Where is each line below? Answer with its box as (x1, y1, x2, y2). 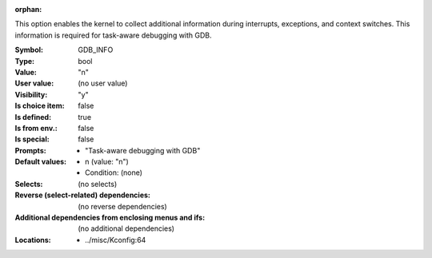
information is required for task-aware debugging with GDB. (14, 30, 212, 40)
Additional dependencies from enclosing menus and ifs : (14, 212, 206, 223)
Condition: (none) (85, 168, 143, 177)
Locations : (14, 235, 51, 244)
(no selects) (78, 179, 118, 189)
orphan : (14, 5, 42, 14)
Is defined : (14, 112, 52, 121)
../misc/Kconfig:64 (85, 235, 146, 244)
